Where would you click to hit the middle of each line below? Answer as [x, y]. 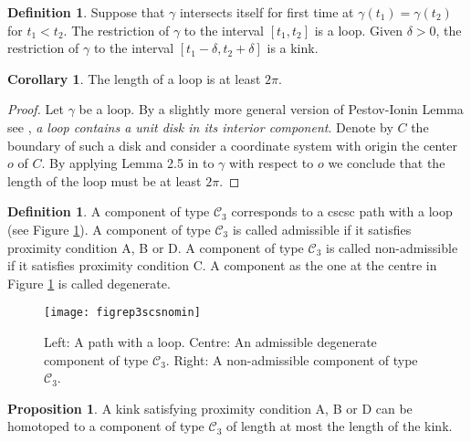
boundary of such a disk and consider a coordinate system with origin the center [232, 145]
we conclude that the [387, 163]
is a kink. [293, 48]
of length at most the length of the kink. [340, 426]
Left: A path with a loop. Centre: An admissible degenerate [210, 341]
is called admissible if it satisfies [322, 229]
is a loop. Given [358, 30]
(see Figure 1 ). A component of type [109, 229]
